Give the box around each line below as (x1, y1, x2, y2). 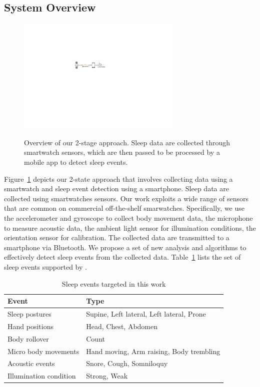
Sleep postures (7, 309, 51, 319)
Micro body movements (7, 346, 79, 356)
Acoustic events (7, 358, 55, 369)
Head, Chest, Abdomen (86, 321, 158, 331)
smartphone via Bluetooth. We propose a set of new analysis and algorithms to (4, 242, 246, 252)
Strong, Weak (86, 371, 128, 381)
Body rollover (7, 333, 49, 344)
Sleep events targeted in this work (61, 278, 166, 289)
